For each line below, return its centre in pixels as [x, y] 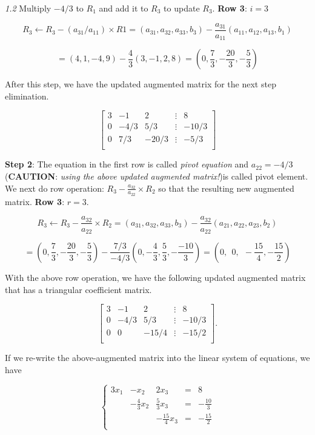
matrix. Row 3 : [35, 201]
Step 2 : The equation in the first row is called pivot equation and [127, 164]
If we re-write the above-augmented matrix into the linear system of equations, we [157, 358]
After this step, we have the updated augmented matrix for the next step [141, 84]
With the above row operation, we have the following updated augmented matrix [155, 277]
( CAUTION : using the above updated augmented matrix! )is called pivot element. [157, 176]
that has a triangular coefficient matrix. [78, 289]
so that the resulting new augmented [226, 188]
